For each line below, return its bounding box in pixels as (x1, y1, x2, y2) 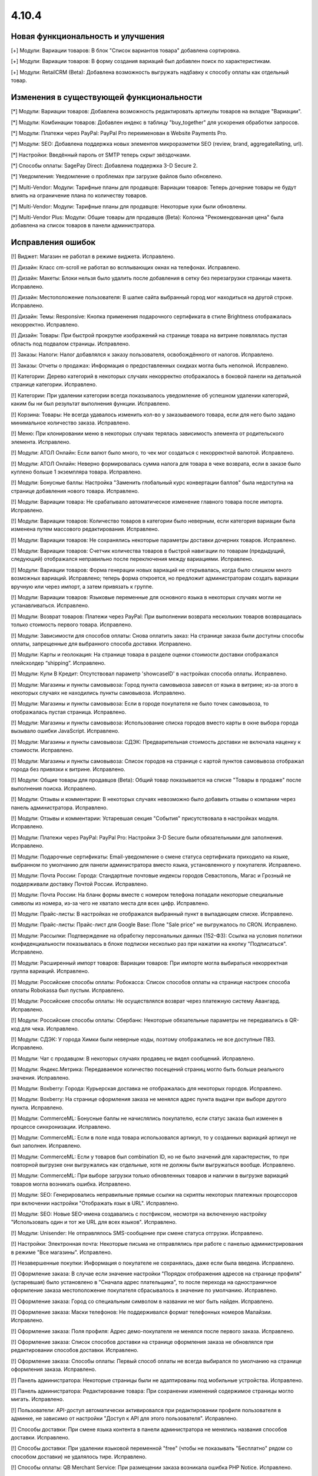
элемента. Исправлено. (11, 438, 71, 445)
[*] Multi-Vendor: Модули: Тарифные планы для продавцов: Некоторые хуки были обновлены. (11, 203, 247, 210)
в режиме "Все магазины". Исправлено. (11, 1249, 112, 1256)
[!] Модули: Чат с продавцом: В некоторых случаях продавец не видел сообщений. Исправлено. (11, 1054, 256, 1062)
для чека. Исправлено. (21, 1025, 79, 1032)
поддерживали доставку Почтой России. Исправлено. (11, 880, 148, 887)
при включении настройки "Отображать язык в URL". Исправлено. (11, 1199, 179, 1207)
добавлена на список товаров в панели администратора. (11, 222, 156, 229)
